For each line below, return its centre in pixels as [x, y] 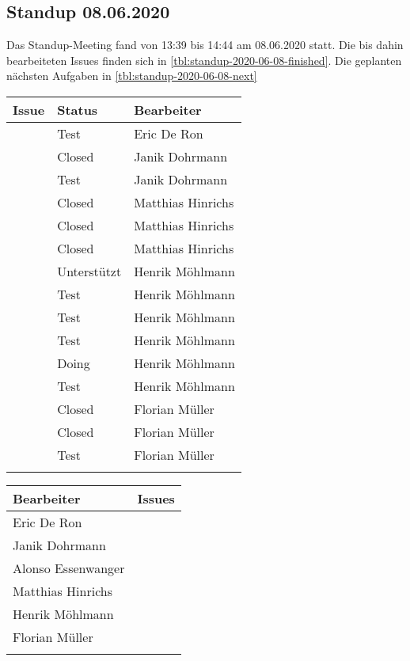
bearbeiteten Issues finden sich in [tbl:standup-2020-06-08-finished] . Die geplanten [204, 60]
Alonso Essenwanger [69, 568]
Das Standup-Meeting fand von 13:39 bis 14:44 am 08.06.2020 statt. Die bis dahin [205, 45]
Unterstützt [89, 271]
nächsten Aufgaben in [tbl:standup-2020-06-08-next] [132, 76]
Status [78, 109]
